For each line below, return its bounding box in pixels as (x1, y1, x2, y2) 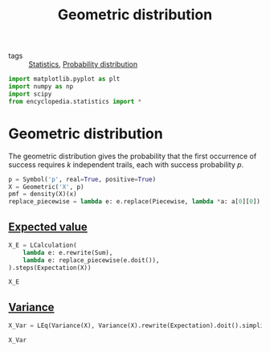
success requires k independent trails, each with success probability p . (8, 159, 244, 170)
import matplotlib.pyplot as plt (8, 75, 121, 84)
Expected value (8, 219, 88, 234)
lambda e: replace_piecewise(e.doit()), (22, 256, 160, 264)
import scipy (8, 90, 52, 98)
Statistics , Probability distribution (28, 59, 138, 69)
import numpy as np (8, 83, 74, 91)
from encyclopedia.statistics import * (8, 97, 142, 105)
